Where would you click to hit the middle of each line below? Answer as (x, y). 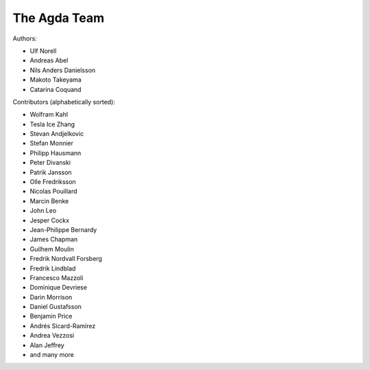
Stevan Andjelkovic (57, 134)
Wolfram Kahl (49, 115)
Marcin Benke (49, 201)
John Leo (43, 211)
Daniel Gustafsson (56, 307)
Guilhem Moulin (52, 249)
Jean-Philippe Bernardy (63, 229)
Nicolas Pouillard (54, 192)
